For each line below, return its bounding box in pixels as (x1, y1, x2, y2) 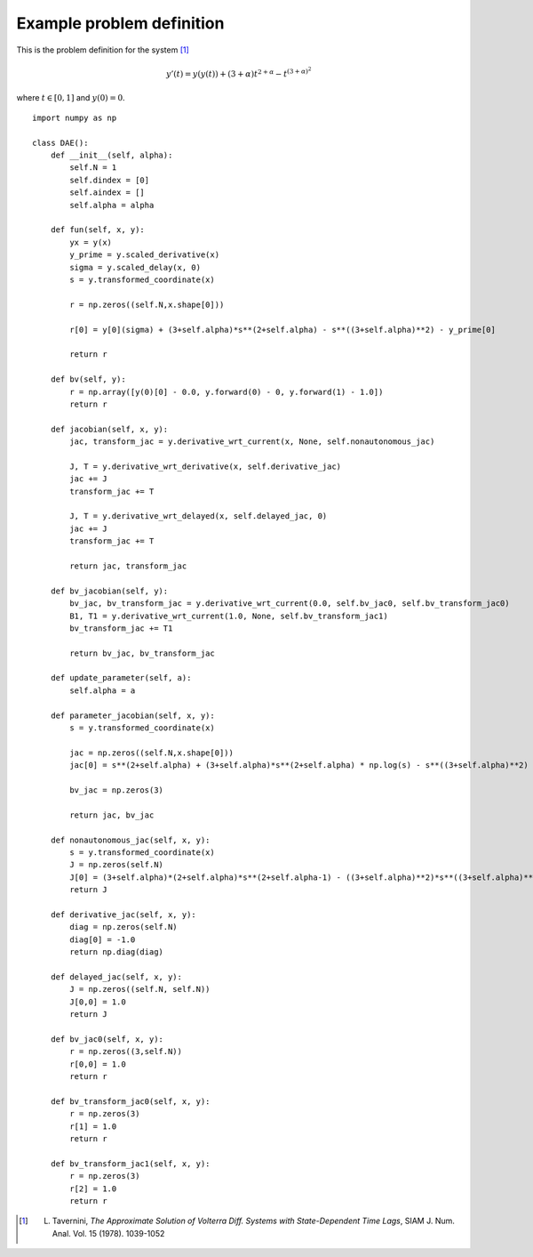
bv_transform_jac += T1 (69, 623, 173, 633)
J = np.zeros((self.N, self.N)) (69, 984, 211, 995)
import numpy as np (32, 112, 117, 123)
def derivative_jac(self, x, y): (50, 909, 197, 920)
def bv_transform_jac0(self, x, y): (50, 1096, 211, 1107)
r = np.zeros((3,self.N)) (69, 1046, 182, 1057)
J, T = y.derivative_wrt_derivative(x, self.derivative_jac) (69, 461, 342, 471)
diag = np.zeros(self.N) (69, 922, 178, 932)
